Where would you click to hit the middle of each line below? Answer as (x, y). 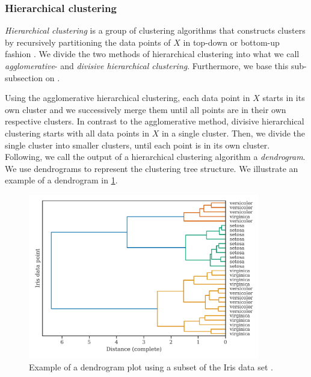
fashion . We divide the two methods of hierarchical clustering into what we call (152, 54)
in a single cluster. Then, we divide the (233, 133)
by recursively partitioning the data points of (88, 42)
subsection (24, 77)
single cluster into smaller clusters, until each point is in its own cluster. (137, 145)
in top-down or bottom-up (231, 42)
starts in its (284, 98)
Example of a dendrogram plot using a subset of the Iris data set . (151, 366)
